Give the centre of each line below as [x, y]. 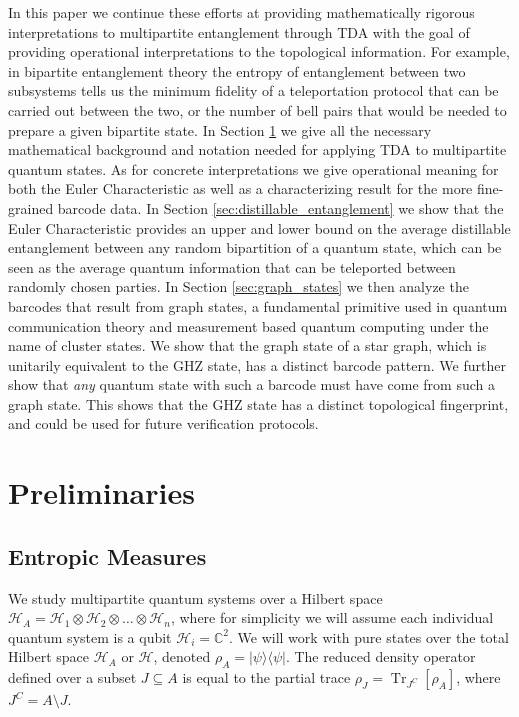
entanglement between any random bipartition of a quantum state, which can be [255, 247]
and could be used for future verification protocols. [163, 423]
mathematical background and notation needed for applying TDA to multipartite [257, 149]
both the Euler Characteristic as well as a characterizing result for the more [240, 188]
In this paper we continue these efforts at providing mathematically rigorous [241, 12]
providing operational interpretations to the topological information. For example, [259, 51]
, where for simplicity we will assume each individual [332, 617]
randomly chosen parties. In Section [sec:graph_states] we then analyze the [238, 286]
